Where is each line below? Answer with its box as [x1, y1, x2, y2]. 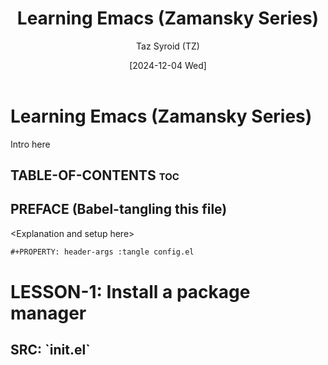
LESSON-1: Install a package [10, 280, 251, 303]
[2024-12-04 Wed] [129, 59, 207, 71]
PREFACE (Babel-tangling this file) [10, 201, 228, 218]
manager [10, 302, 87, 324]
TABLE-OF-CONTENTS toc [10, 167, 180, 184]
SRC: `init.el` [10, 342, 91, 359]
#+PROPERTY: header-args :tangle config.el [10, 247, 195, 257]
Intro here [10, 138, 51, 150]
